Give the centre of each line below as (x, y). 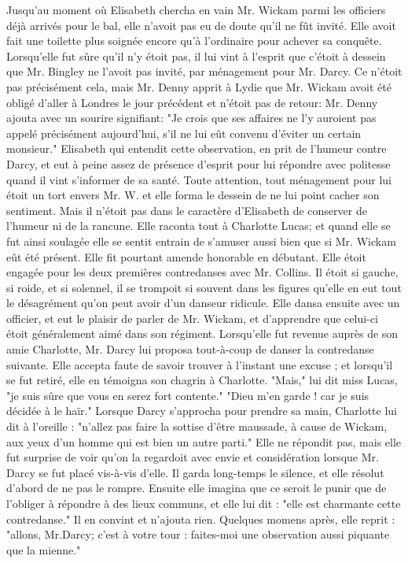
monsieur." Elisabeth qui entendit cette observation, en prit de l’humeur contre (197, 148)
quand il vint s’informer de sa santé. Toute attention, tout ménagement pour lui (199, 179)
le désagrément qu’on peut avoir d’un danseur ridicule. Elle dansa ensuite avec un (203, 303)
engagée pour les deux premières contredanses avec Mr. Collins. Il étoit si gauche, (202, 272)
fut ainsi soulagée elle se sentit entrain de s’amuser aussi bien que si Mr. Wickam (201, 241)
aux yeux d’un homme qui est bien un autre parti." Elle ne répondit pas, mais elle (204, 441)
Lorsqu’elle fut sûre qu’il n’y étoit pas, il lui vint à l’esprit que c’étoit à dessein (196, 56)
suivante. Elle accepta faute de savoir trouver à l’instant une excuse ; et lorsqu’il (200, 364)
